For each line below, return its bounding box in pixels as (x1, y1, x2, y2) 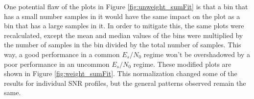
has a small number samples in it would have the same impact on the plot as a (4, 11, 240, 21)
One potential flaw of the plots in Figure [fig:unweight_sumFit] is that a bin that (4, 1, 248, 11)
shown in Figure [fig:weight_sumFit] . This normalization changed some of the (4, 68, 237, 79)
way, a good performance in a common (4, 49, 120, 59)
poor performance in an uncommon (4, 59, 110, 69)
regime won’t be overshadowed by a (143, 49, 251, 59)
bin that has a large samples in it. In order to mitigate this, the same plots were (4, 20, 244, 31)
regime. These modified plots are (133, 59, 231, 69)
